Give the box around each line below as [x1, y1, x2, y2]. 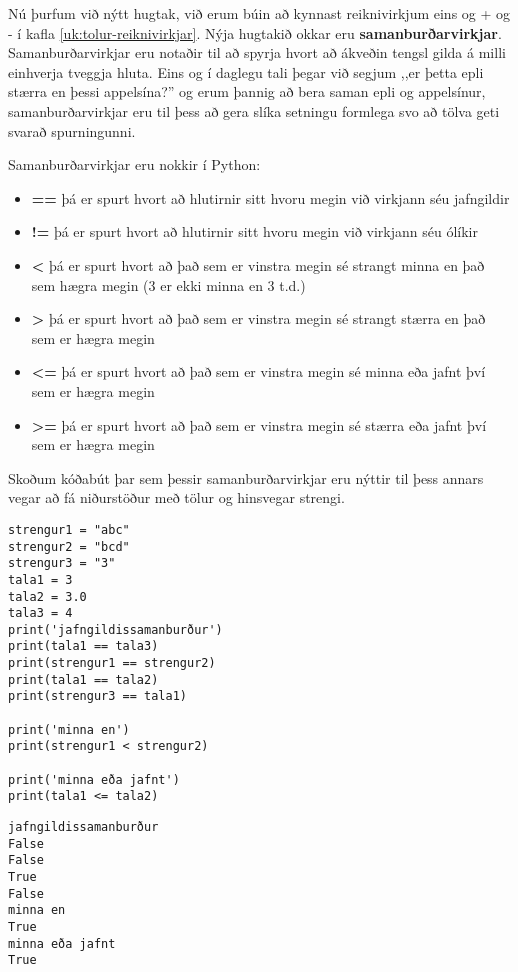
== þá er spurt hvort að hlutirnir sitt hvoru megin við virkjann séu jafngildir [31, 187, 510, 208]
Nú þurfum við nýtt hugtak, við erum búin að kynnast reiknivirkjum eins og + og [8, 3, 511, 23]
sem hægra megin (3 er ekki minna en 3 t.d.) [31, 274, 306, 295]
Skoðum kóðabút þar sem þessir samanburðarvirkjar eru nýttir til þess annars [8, 467, 484, 488]
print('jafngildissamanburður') [8, 622, 223, 637]
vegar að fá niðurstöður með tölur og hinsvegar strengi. [8, 487, 345, 508]
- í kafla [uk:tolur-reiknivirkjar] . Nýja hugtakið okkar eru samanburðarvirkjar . [8, 22, 502, 43]
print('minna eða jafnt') [8, 772, 180, 787]
